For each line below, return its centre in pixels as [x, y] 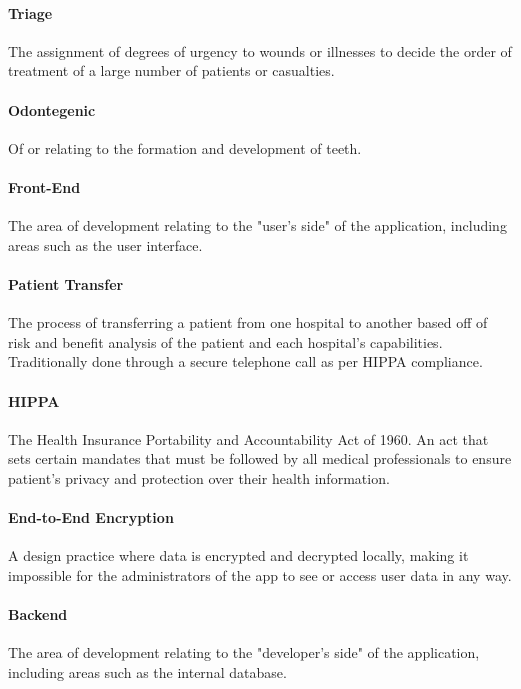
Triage [30, 12]
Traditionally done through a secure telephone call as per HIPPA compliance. [245, 361]
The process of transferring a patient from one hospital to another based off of [248, 322]
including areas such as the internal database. [147, 671]
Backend [38, 614]
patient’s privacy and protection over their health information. [199, 477]
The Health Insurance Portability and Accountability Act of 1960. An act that [248, 438]
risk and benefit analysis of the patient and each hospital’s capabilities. [225, 341]
